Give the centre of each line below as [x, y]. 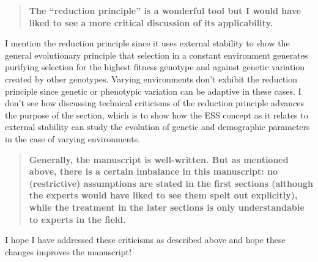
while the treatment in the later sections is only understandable [167, 207]
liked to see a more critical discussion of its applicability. [151, 22]
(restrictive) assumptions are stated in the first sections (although [171, 183]
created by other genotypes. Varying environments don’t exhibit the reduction [151, 78]
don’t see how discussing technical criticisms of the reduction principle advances [155, 103]
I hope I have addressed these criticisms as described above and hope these [145, 240]
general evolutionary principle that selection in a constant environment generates [157, 55]
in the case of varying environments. [73, 138]
